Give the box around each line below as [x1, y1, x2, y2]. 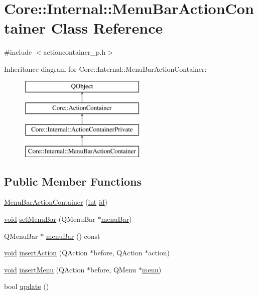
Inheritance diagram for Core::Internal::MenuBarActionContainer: [4, 63, 207, 74]
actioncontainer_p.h [43, 47, 106, 57]
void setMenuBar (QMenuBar [4, 214, 95, 224]
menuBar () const [46, 230, 100, 241]
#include [4, 47, 32, 57]
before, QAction [93, 247, 143, 258]
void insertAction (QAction [4, 247, 88, 258]
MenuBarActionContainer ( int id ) [4, 197, 108, 207]
